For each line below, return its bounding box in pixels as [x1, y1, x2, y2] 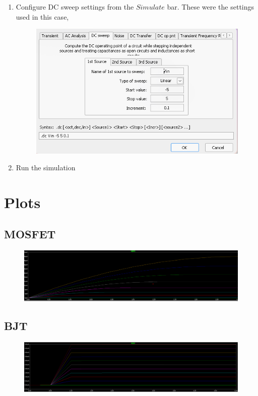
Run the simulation [16, 162, 76, 173]
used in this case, [16, 11, 69, 22]
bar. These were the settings [167, 2, 254, 12]
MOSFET [4, 226, 56, 242]
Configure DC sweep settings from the [16, 2, 134, 12]
